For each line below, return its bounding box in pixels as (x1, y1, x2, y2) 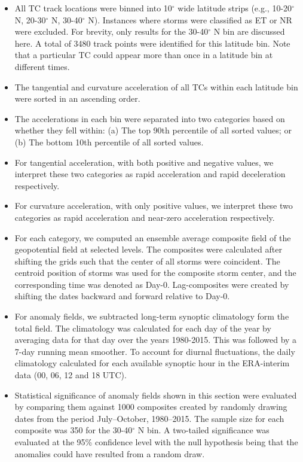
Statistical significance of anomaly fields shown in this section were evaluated (14, 388, 297, 401)
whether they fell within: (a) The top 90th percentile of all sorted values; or (14, 124, 292, 136)
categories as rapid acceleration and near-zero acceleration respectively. (14, 211, 275, 223)
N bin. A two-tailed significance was (137, 424, 270, 436)
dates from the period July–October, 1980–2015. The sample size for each (14, 412, 284, 424)
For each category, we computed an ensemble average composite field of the (14, 231, 291, 244)
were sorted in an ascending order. (14, 92, 140, 105)
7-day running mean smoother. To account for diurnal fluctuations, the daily (14, 345, 295, 357)
